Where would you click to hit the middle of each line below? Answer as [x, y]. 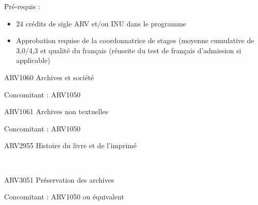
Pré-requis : [22, 6]
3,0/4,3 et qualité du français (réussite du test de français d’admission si [128, 50]
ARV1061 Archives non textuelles [56, 111]
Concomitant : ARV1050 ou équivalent [64, 197]
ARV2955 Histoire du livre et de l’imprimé [70, 145]
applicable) [33, 60]
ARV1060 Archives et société [49, 77]
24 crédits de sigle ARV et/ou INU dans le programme [101, 23]
